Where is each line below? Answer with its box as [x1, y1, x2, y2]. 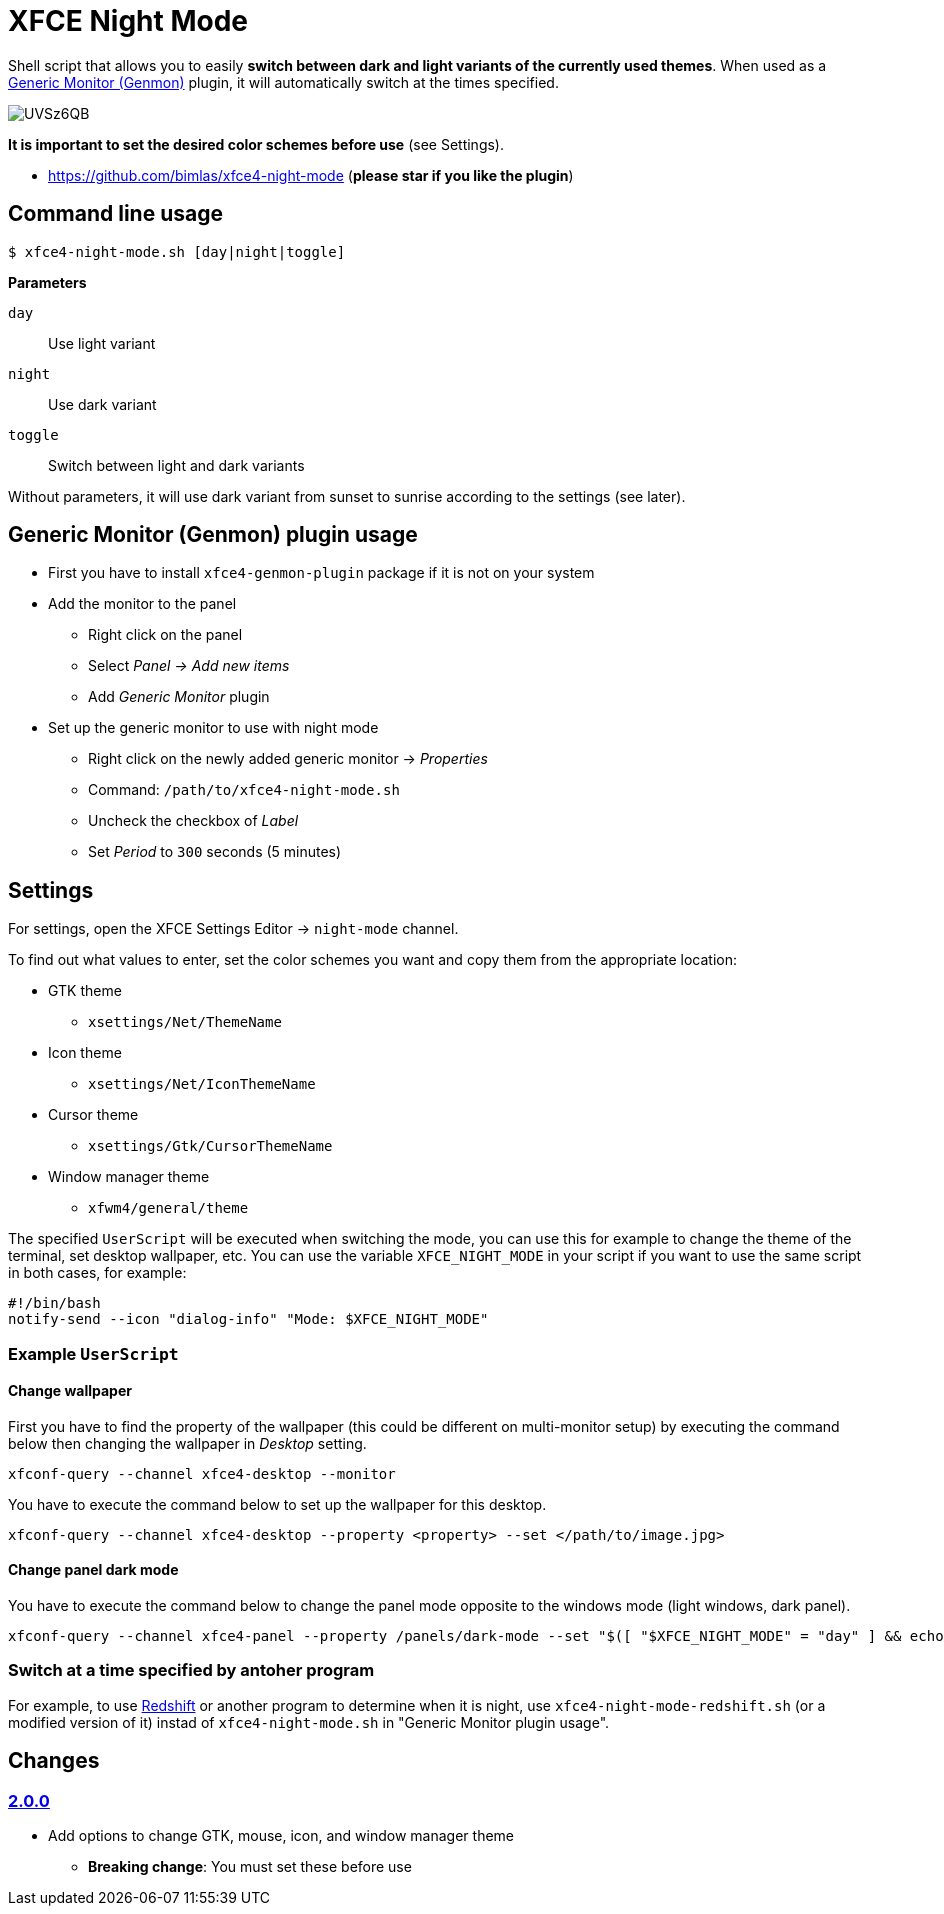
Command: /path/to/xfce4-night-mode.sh [88, 781, 400, 799]
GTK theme [48, 982, 122, 1000]
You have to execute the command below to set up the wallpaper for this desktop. [8, 1495, 547, 1513]
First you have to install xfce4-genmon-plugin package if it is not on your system [48, 564, 595, 582]
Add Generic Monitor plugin [88, 688, 270, 706]
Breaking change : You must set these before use [88, 1858, 412, 1876]
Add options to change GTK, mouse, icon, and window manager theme [48, 1827, 514, 1845]
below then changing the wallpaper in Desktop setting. [8, 1434, 367, 1452]
